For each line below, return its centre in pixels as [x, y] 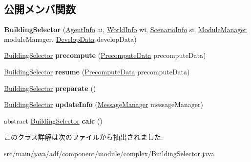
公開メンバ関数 [40, 9]
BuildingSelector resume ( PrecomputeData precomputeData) [97, 71]
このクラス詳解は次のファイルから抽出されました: [84, 137]
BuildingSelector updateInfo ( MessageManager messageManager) [104, 104]
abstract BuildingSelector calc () [53, 120]
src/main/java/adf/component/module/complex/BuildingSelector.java [109, 153]
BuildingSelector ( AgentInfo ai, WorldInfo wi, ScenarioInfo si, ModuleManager [125, 29]
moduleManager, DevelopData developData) [70, 39]
